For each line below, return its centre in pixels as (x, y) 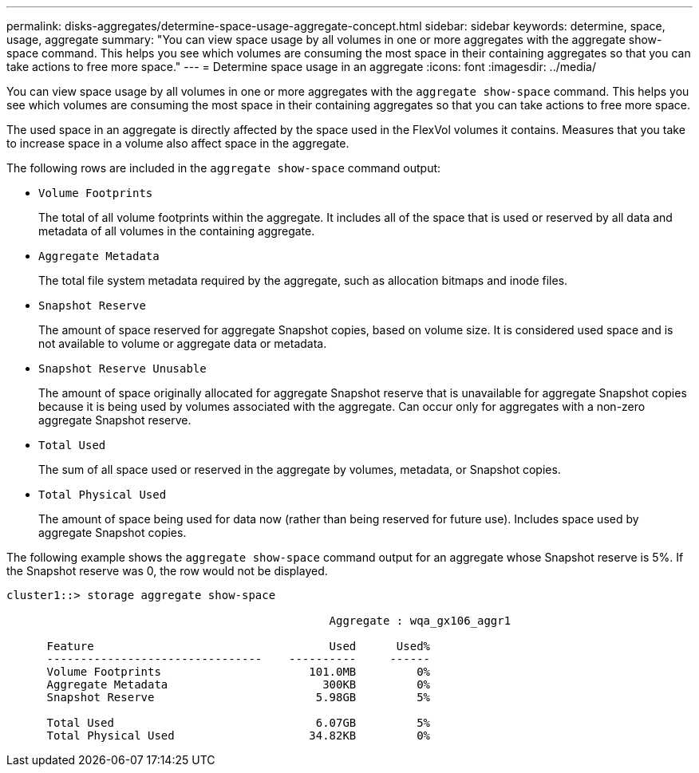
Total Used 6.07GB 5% (239, 723)
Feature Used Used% (239, 646)
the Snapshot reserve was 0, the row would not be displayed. (167, 571)
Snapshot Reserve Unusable (122, 369)
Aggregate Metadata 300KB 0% (239, 684)
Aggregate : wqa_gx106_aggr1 (420, 621)
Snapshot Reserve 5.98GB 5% (239, 697)
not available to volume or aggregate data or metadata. (183, 343)
